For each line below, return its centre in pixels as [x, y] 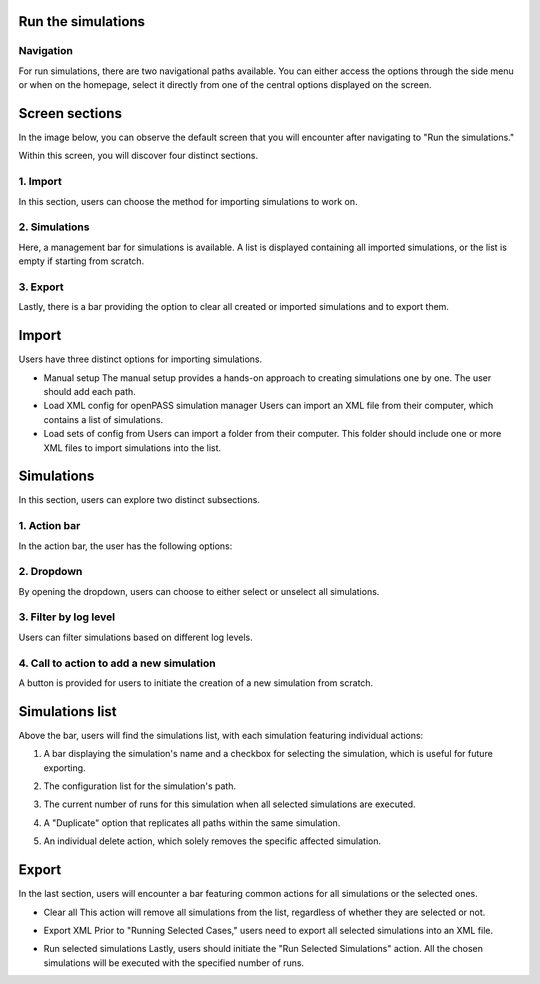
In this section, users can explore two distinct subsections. [139, 500]
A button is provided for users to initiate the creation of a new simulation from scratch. [196, 682]
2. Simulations [54, 227]
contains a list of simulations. [103, 419]
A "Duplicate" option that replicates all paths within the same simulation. [192, 822]
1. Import [40, 182]
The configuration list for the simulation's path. [140, 786]
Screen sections [70, 113]
